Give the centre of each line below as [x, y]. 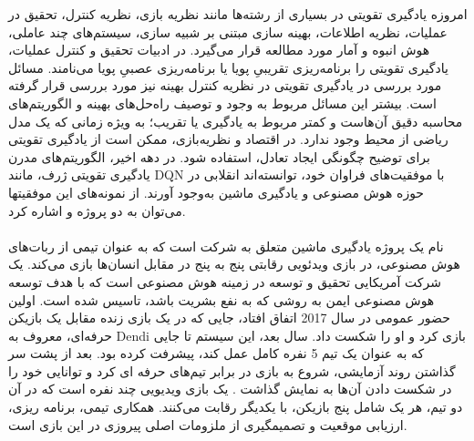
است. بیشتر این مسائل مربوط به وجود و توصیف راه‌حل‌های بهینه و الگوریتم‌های [222, 103]
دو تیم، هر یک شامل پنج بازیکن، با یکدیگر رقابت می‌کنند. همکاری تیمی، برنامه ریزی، [236, 407]
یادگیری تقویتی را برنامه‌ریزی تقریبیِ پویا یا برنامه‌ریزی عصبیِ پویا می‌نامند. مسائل [228, 67]
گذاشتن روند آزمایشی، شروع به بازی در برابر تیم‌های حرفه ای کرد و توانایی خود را [232, 370]
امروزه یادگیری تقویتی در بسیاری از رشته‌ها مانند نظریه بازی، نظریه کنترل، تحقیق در [238, 14]
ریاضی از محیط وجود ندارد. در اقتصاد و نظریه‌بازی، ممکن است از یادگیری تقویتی [228, 139]
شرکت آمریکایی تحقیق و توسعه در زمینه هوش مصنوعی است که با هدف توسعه [225, 281]
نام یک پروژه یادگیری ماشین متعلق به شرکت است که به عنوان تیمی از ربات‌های [226, 246]
